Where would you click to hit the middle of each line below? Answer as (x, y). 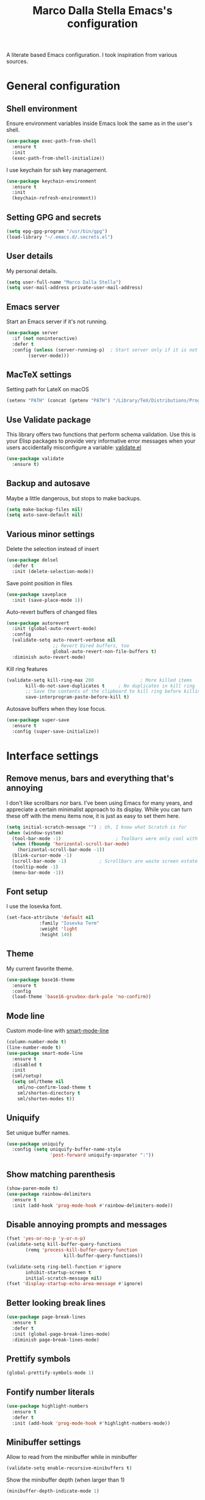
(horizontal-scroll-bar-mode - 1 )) (61, 850)
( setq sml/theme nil (38, 1082)
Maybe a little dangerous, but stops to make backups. (74, 498)
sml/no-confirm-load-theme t (54, 1087)
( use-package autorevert (38, 623)
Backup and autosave (48, 483)
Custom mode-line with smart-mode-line (58, 1031)
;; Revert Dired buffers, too (91, 646)
